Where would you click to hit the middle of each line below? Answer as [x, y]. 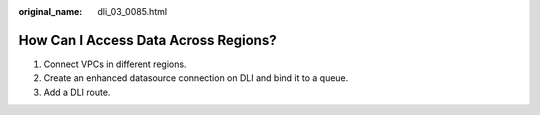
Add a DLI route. [77, 92]
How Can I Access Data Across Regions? [147, 40]
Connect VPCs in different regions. [115, 64]
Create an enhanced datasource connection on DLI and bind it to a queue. [196, 78]
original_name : [50, 11]
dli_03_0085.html [132, 11]
